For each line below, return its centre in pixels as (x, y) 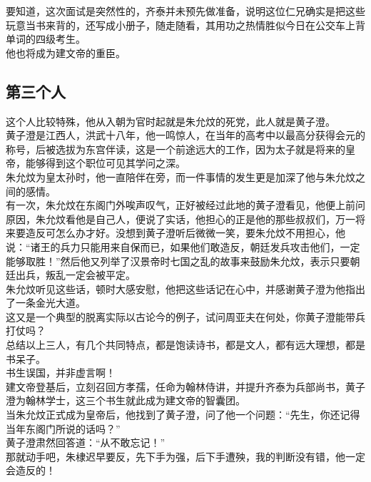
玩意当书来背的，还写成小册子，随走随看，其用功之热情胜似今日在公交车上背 (185, 25)
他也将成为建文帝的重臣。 (66, 52)
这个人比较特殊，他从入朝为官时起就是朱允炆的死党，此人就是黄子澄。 (171, 121)
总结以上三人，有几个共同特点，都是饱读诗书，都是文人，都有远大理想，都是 (185, 345)
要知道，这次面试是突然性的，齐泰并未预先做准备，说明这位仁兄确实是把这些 (185, 11)
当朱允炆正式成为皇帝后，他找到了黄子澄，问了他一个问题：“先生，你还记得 (183, 415)
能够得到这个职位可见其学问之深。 (105, 163)
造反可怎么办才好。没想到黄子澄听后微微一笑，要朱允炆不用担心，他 (185, 233)
